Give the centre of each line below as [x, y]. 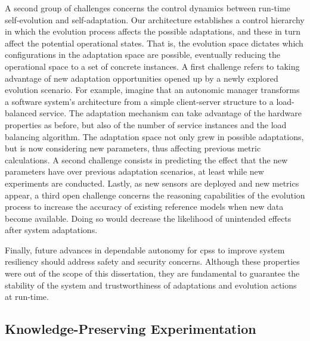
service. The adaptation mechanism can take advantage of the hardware [171, 113]
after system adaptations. [51, 230]
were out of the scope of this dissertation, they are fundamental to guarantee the [152, 273]
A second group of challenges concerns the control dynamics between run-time [148, 8]
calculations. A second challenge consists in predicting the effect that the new [146, 159]
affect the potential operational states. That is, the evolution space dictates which [154, 43]
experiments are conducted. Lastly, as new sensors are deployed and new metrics [152, 183]
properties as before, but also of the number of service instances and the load [146, 124]
